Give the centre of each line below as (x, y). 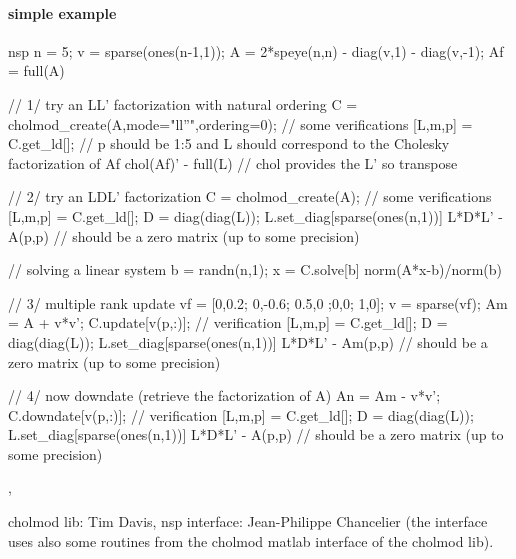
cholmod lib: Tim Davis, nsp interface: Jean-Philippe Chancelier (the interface (248, 521)
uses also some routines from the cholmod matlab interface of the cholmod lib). (251, 540)
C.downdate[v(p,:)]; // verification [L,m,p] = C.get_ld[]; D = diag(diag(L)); (241, 414)
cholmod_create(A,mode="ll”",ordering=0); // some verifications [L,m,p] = (240, 123)
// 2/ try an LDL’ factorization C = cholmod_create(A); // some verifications (250, 196)
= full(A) (36, 70)
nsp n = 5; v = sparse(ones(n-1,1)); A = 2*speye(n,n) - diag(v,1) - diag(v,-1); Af (256, 50)
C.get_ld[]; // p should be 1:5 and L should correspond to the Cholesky (229, 143)
